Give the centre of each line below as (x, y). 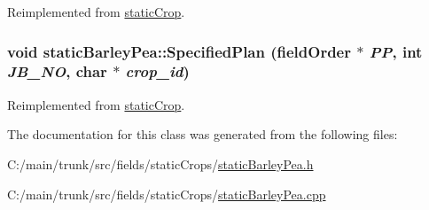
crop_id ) (157, 71)
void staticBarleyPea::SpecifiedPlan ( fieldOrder (179, 51)
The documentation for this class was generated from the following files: (203, 134)
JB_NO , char (57, 71)
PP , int (396, 51)
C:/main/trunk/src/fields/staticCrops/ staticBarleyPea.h (160, 163)
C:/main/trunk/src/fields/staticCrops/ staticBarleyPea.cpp (167, 194)
